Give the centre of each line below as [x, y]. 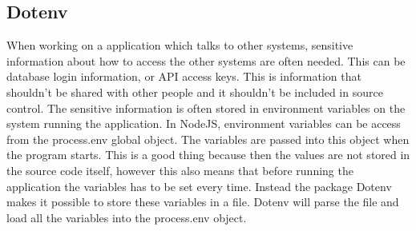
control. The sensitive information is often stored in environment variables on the [206, 108]
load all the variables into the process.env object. [127, 217]
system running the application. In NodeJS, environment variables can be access [204, 123]
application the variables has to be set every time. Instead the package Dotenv [199, 186]
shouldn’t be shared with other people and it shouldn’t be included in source [195, 92]
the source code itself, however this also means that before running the [180, 170]
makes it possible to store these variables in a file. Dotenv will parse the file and [203, 202]
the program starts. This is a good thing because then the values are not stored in [208, 155]
